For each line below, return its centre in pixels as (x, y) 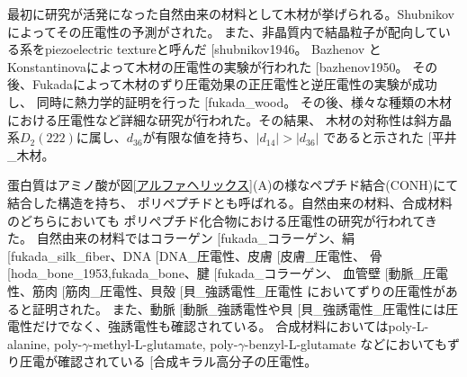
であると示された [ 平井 (390, 137)
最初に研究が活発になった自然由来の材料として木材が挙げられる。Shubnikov (231, 13)
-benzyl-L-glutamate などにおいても (346, 343)
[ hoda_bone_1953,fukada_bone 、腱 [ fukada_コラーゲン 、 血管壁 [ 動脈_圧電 (228, 273)
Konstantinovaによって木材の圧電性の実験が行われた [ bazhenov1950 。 (208, 66)
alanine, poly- (45, 343)
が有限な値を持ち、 (199, 137)
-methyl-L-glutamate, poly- (163, 343)
